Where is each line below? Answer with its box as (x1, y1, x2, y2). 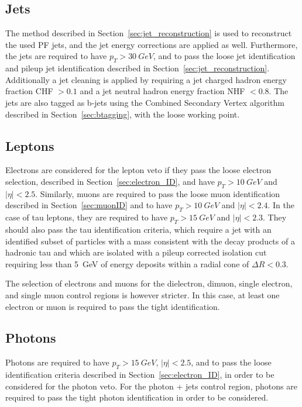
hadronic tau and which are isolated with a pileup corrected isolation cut (5, 246, 267, 258)
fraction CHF (5, 85, 53, 97)
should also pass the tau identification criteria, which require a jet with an (5, 223, 272, 235)
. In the (267, 199, 294, 211)
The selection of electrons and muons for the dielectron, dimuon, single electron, (5, 277, 293, 289)
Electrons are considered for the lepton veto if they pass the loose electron (5, 164, 272, 176)
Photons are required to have (5, 356, 109, 368)
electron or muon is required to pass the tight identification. (5, 300, 220, 312)
